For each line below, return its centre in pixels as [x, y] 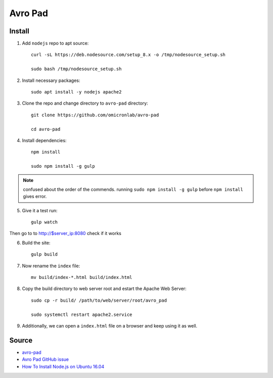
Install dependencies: [44, 140]
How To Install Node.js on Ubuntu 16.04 [63, 366]
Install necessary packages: [51, 80]
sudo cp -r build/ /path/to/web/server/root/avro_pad [99, 300]
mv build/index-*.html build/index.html [82, 277]
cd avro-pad [46, 129]
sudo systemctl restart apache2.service [82, 314]
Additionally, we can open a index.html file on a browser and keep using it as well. [110, 326]
